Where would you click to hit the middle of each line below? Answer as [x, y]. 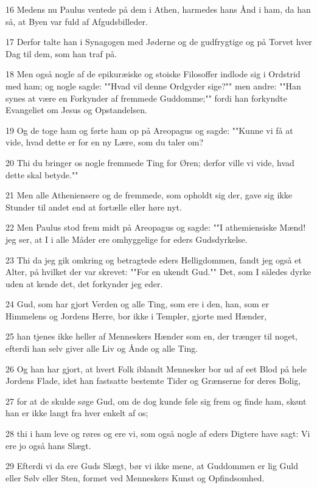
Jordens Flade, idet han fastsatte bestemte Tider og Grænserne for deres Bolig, [153, 381]
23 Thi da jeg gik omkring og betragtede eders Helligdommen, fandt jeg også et [154, 260]
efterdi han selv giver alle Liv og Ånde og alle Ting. [102, 348]
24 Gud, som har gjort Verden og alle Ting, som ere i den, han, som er [137, 304]
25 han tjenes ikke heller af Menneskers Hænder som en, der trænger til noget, [152, 336]
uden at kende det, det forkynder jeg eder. [84, 283]
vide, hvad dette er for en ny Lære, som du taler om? [105, 142]
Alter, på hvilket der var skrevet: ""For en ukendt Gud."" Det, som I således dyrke [158, 272]
